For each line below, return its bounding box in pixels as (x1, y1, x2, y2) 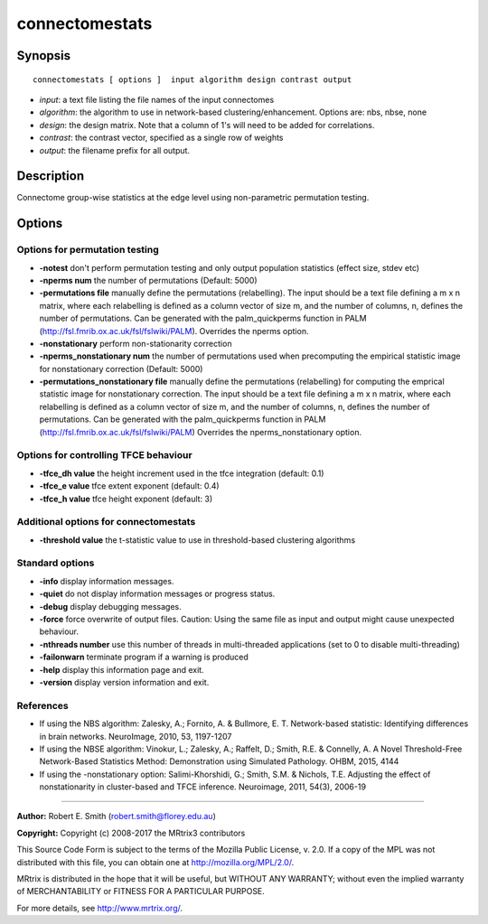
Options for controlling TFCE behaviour (16, 449, 193, 462)
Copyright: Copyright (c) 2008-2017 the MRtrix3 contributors (16, 827, 246, 838)
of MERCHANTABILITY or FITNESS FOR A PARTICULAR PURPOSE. (16, 886, 266, 897)
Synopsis (16, 48, 71, 63)
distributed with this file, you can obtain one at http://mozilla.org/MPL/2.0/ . (16, 856, 295, 867)
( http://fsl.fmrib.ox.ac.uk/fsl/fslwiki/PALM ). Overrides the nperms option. (39, 325, 309, 336)
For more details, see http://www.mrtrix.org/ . (16, 902, 183, 913)
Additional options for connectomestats (16, 516, 196, 528)
